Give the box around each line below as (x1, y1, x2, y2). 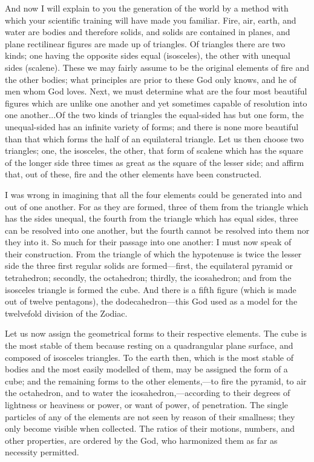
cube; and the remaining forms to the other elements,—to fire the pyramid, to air (5, 374, 307, 387)
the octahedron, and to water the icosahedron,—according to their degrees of (5, 386, 290, 399)
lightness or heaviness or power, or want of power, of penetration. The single (5, 398, 289, 411)
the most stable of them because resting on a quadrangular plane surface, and (5, 339, 293, 352)
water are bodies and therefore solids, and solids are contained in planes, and (5, 25, 290, 38)
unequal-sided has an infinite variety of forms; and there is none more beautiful (5, 120, 299, 133)
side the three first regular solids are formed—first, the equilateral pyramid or (5, 259, 293, 272)
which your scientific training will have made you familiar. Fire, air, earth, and (5, 13, 296, 26)
